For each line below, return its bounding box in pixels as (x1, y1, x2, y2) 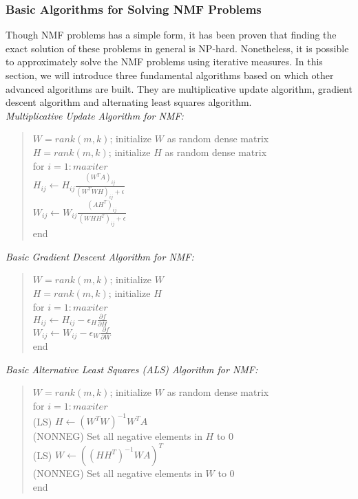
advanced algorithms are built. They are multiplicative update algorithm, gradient (6, 81, 352, 96)
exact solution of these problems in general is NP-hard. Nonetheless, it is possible (6, 41, 349, 55)
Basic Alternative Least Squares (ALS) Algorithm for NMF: (6, 362, 258, 376)
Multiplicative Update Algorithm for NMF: (6, 108, 184, 122)
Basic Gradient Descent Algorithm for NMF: (6, 249, 194, 263)
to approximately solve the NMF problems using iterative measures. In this (6, 54, 323, 69)
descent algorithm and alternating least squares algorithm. (6, 95, 252, 109)
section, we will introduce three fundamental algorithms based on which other (6, 68, 334, 82)
